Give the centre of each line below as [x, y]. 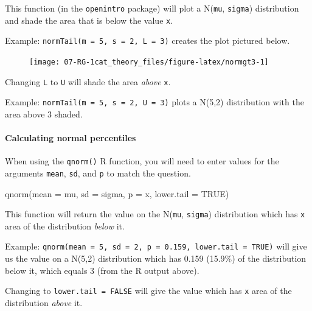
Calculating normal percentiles [71, 138]
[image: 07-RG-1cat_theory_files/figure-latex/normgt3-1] [149, 62]
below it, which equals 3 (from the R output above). [102, 270]
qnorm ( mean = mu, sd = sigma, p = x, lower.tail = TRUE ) [117, 193]
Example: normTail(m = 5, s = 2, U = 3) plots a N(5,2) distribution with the [154, 102]
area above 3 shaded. [44, 114]
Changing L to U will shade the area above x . [88, 81]
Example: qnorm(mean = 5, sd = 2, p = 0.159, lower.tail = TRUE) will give [156, 246]
